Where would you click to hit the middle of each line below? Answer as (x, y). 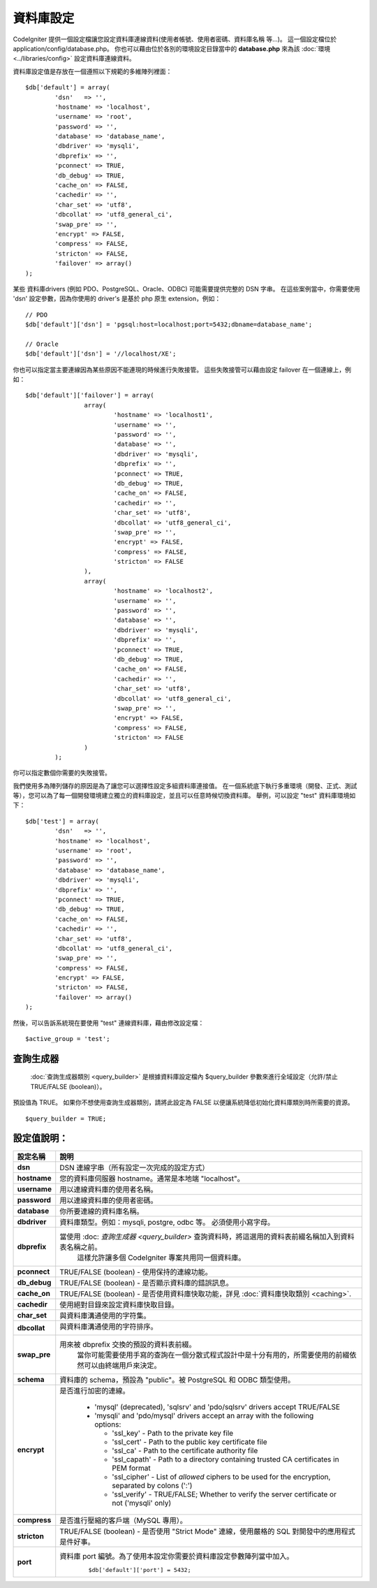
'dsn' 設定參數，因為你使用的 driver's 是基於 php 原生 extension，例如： (117, 299)
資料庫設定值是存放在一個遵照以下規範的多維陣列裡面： (93, 71)
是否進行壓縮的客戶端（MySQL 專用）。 (124, 1520)
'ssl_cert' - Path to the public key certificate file (190, 1441)
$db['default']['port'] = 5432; (140, 1569)
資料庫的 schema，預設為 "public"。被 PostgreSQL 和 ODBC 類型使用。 (177, 1380)
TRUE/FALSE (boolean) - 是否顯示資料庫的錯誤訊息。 (146, 1283)
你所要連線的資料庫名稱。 (102, 1211)
